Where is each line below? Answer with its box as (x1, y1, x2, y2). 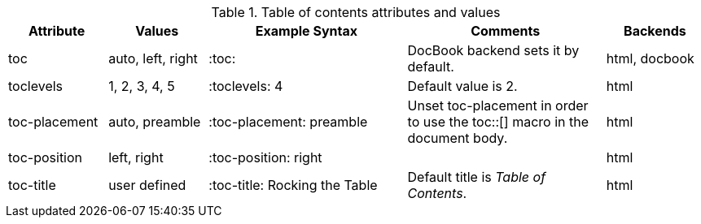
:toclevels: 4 (208, 78, 283, 94)
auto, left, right (108, 50, 198, 67)
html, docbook (606, 50, 694, 67)
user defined (108, 177, 186, 193)
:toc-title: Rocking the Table (208, 177, 378, 193)
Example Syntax (255, 23, 358, 39)
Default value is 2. (407, 78, 518, 94)
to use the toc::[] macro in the (407, 114, 589, 130)
